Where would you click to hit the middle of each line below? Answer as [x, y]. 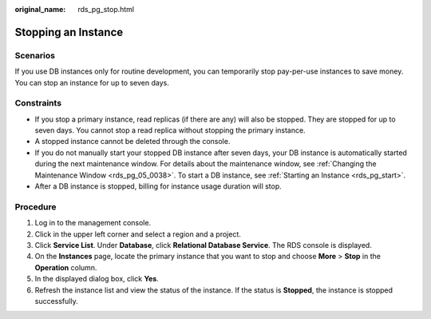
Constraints [38, 103]
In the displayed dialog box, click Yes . [97, 279]
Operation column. [66, 267]
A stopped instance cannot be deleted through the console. [132, 142]
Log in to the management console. [93, 223]
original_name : [40, 9]
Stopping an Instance [69, 32]
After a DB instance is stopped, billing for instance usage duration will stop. [158, 186]
